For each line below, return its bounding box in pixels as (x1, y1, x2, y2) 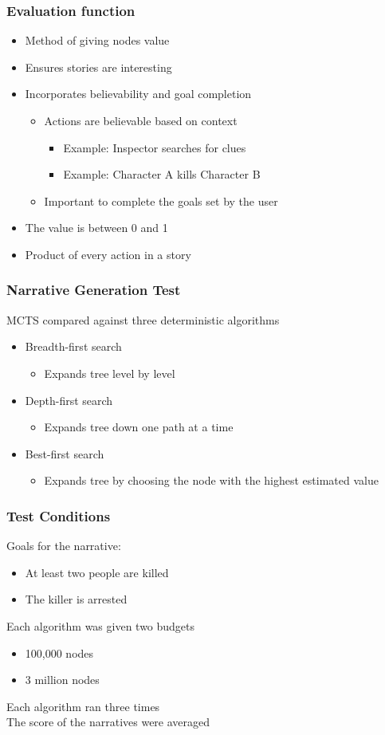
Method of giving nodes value (25, 32, 170, 49)
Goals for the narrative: (6, 537, 121, 554)
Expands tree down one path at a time (44, 419, 234, 435)
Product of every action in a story (25, 246, 191, 262)
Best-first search (25, 445, 104, 462)
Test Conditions (6, 505, 111, 525)
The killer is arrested (25, 591, 128, 607)
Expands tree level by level (44, 364, 175, 381)
